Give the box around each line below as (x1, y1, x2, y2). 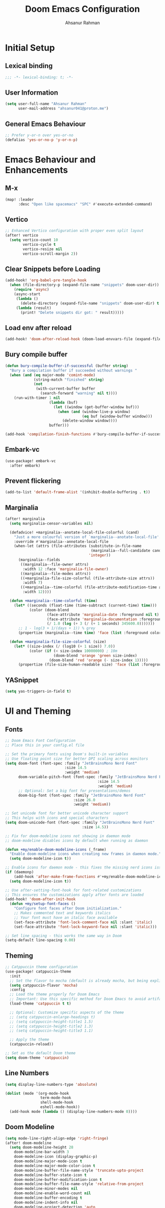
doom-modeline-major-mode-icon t (14, 1159, 82, 1164)
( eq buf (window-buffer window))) (82, 414, 153, 419)
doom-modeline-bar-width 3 (14, 1149, 69, 1155)
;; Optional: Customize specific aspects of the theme (9, 1010, 124, 1015)
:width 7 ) (23, 580, 43, 585)
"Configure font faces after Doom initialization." (14, 906, 122, 911)
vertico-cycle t (23, 242, 56, 247)
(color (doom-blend (29, 607, 69, 612)
